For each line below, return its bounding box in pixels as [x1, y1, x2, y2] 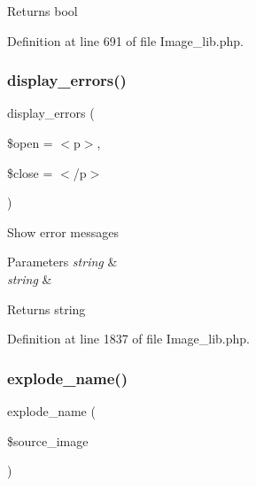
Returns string [7, 299, 86, 318]
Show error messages [7, 222, 119, 241]
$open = [7, 134, 53, 151]
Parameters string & [7, 252, 118, 271]
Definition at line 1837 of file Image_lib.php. [7, 329, 251, 348]
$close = [7, 163, 53, 181]
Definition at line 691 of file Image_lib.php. [7, 31, 244, 50]
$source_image [7, 431, 89, 450]
